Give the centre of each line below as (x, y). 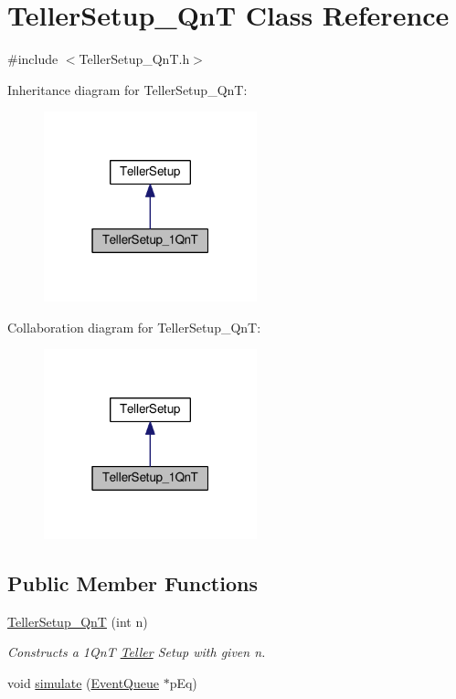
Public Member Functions (133, 582)
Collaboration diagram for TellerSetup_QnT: (134, 327)
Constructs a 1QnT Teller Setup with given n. (137, 652)
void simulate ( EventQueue (83, 682)
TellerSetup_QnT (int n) (78, 621)
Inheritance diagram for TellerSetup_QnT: (127, 89)
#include (33, 59)
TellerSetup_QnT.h (134, 59)
